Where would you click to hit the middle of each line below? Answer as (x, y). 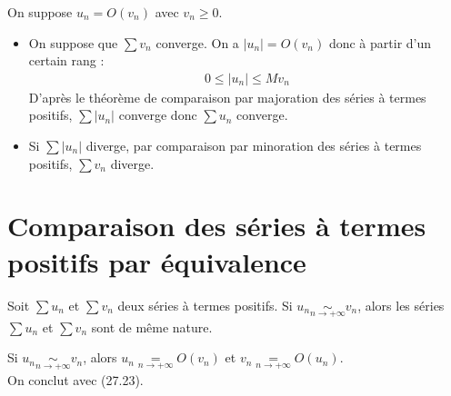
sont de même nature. (152, 327)
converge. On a (197, 42)
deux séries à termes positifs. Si (205, 305)
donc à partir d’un (380, 42)
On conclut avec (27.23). (75, 379)
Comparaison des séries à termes (217, 226)
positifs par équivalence (157, 261)
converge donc (158, 115)
